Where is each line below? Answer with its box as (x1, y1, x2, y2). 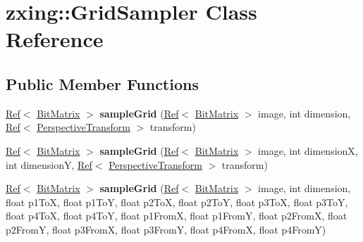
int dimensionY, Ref (6, 157, 92, 172)
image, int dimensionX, (258, 143, 358, 158)
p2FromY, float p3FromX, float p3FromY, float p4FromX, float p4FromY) (6, 222, 326, 236)
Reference (6, 25, 104, 53)
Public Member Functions (6, 72, 199, 94)
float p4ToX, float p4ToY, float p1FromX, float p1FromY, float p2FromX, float (6, 208, 347, 223)
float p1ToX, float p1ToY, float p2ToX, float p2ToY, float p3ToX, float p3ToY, (6, 194, 348, 209)
